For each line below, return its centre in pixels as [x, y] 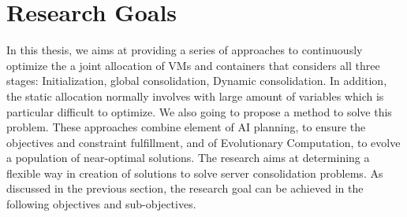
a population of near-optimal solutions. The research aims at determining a [188, 158]
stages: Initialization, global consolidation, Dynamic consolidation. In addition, [197, 81]
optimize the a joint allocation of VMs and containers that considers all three [193, 65]
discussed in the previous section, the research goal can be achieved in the [185, 188]
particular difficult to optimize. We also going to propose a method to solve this [199, 111]
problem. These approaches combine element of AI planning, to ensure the [186, 127]
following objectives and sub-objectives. [101, 204]
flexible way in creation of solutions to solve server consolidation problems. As [195, 173]
